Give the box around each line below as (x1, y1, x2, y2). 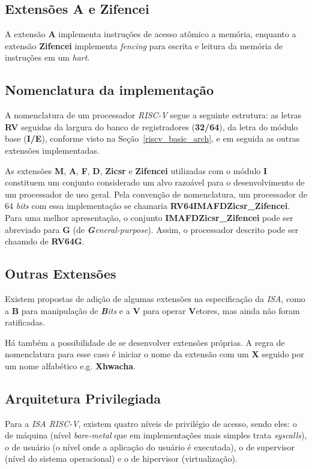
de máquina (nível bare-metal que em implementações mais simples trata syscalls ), (5, 429, 307, 441)
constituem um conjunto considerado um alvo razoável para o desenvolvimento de (5, 176, 305, 189)
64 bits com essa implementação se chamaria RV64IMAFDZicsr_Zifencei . (5, 199, 290, 212)
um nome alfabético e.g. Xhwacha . (5, 359, 136, 372)
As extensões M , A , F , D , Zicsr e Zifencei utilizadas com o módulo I (5, 164, 268, 177)
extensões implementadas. (5, 144, 100, 156)
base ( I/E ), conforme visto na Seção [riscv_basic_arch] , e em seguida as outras (5, 132, 300, 145)
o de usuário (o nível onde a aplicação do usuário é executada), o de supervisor (5, 440, 295, 453)
